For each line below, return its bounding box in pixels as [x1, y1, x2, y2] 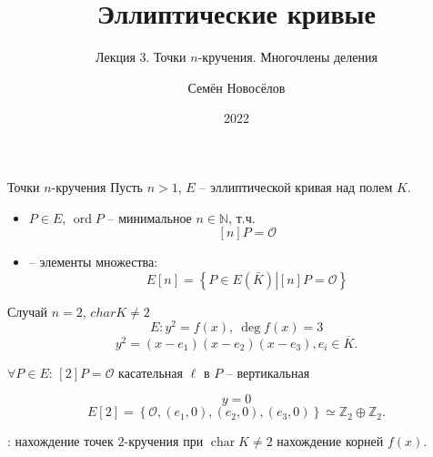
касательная [118, 362, 183, 381]
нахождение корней [277, 432, 384, 451]
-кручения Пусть [51, 177, 144, 196]
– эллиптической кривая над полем [199, 177, 393, 196]
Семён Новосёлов [187, 77, 286, 96]
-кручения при [124, 432, 204, 451]
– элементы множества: [28, 252, 158, 271]
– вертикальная [226, 362, 310, 381]
